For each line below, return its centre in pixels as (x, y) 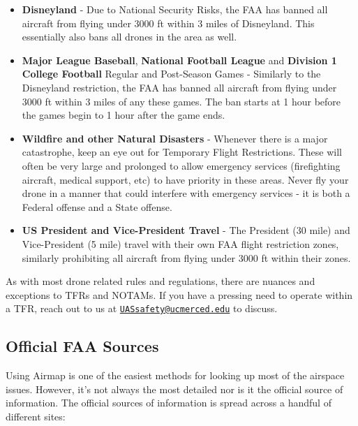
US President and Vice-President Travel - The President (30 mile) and (186, 230)
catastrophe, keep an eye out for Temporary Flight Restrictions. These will (182, 152)
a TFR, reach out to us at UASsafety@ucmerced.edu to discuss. (142, 308)
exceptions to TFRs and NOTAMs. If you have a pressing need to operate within (179, 294)
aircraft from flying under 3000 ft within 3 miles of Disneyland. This (168, 23)
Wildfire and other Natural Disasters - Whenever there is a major (175, 138)
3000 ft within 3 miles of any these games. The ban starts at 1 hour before (181, 101)
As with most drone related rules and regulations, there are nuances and (161, 281)
